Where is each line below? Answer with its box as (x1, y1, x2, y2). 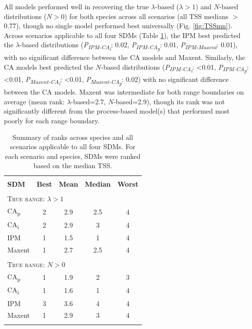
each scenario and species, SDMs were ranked (5, 151, 141, 161)
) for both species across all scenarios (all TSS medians (64, 11, 229, 21)
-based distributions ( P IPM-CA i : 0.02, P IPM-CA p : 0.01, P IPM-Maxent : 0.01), (19, 39, 238, 53)
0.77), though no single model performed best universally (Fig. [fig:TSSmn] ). (4, 20, 233, 31)
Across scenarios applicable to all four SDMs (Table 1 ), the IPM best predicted (4, 30, 241, 40)
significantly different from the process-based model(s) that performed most (4, 106, 230, 116)
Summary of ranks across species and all (12, 132, 133, 142)
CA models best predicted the (4, 61, 94, 72)
